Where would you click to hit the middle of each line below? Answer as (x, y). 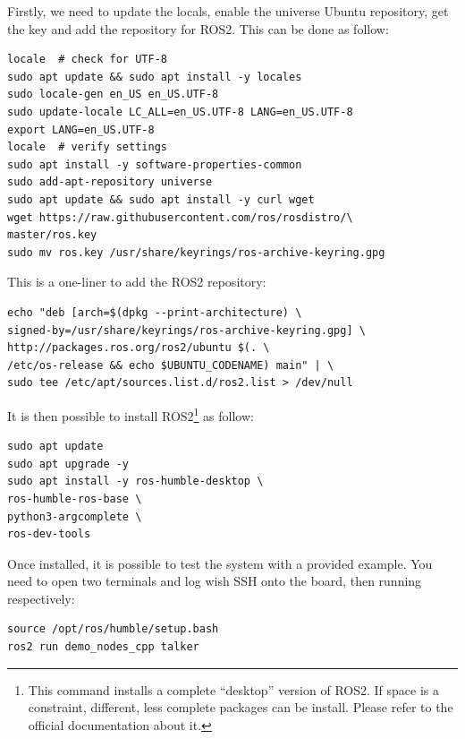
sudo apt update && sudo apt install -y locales (155, 77)
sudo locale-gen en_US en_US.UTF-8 (113, 95)
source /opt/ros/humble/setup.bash (113, 629)
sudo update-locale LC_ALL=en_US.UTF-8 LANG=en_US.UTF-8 (180, 112)
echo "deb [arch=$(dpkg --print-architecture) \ (155, 312)
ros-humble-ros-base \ (75, 498)
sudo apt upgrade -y (68, 464)
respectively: (41, 598)
